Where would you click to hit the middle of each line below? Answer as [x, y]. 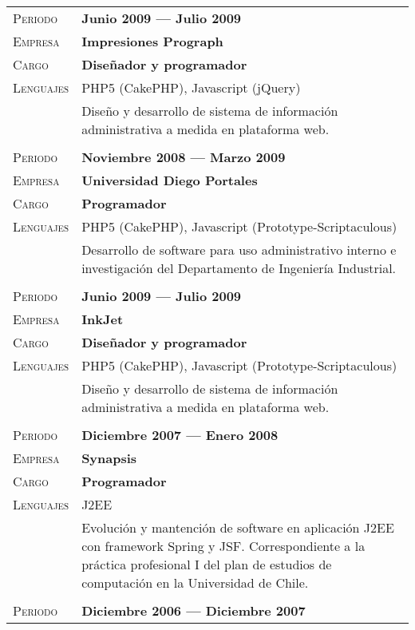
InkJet [103, 319]
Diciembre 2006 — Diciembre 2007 [194, 610]
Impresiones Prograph [152, 41]
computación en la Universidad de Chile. [195, 582]
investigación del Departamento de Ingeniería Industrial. [239, 268]
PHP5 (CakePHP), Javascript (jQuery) [191, 87]
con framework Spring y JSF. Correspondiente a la [223, 546]
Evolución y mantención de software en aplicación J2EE [238, 527]
